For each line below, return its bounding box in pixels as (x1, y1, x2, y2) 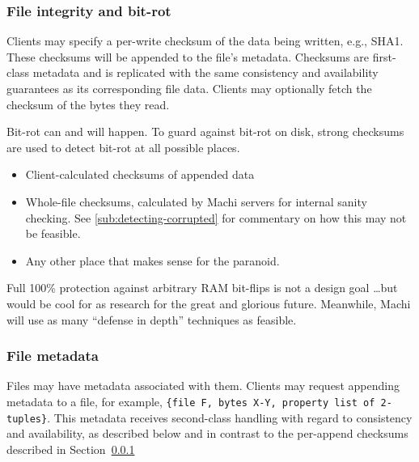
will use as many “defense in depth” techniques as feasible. (6, 311, 297, 328)
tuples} (6, 413, 48, 425)
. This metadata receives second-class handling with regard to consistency (47, 409, 413, 426)
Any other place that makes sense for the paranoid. (25, 252, 280, 269)
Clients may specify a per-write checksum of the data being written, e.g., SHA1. (6, 32, 404, 49)
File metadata (6, 345, 99, 366)
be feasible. (25, 225, 81, 242)
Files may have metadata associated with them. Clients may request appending (6, 377, 400, 394)
